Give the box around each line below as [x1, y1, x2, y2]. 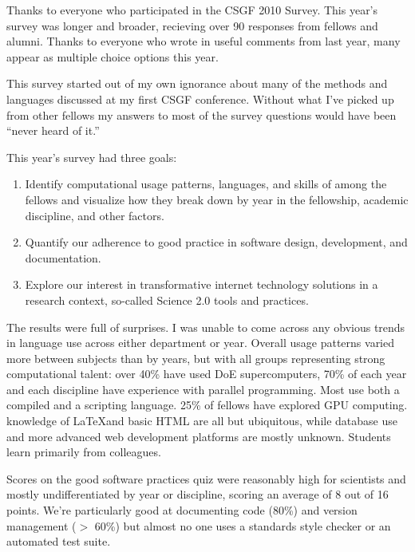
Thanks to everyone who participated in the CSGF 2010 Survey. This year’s [6, 2, 378, 18]
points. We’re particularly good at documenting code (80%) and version [6, 502, 358, 518]
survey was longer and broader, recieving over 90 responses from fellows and [6, 17, 378, 34]
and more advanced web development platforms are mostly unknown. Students [6, 428, 391, 444]
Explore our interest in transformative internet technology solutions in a [25, 276, 378, 293]
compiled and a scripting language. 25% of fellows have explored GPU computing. [6, 396, 408, 413]
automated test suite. [6, 533, 111, 550]
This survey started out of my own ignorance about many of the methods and [6, 75, 388, 92]
